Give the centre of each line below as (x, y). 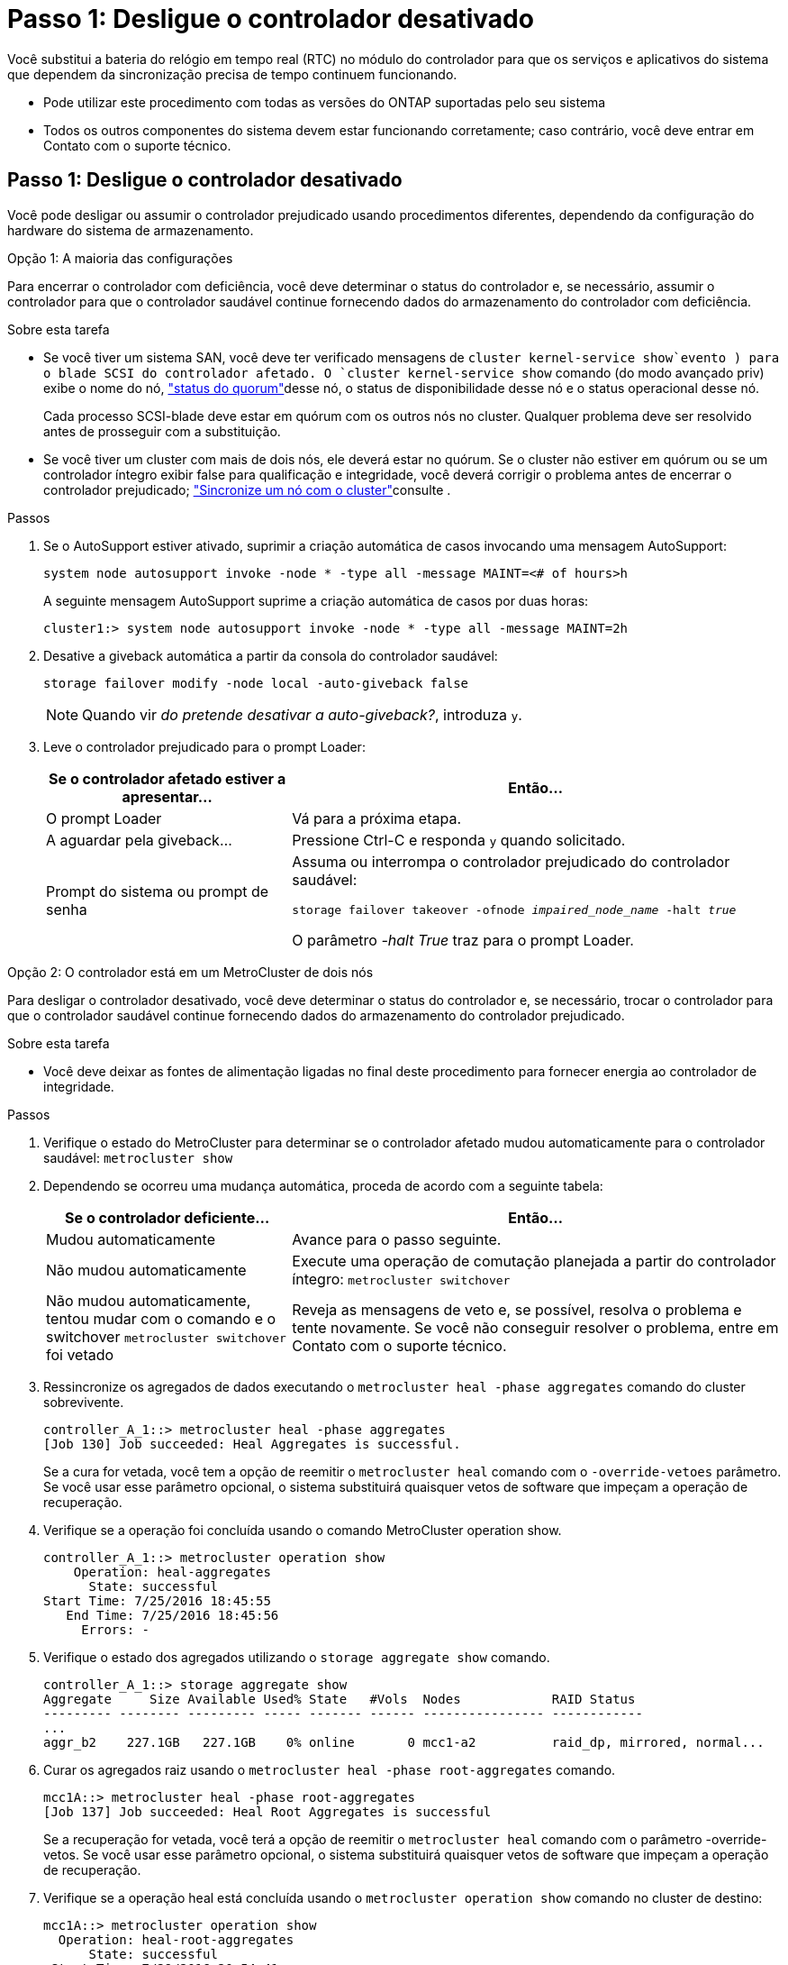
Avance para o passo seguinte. (397, 1239)
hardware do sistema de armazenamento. (131, 230)
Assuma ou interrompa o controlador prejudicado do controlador (511, 861)
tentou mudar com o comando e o (161, 1318)
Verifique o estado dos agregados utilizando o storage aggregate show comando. (297, 1657)
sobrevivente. (84, 1402)
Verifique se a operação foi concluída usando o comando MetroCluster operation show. (303, 1530)
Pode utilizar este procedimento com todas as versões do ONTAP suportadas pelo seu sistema (325, 102)
